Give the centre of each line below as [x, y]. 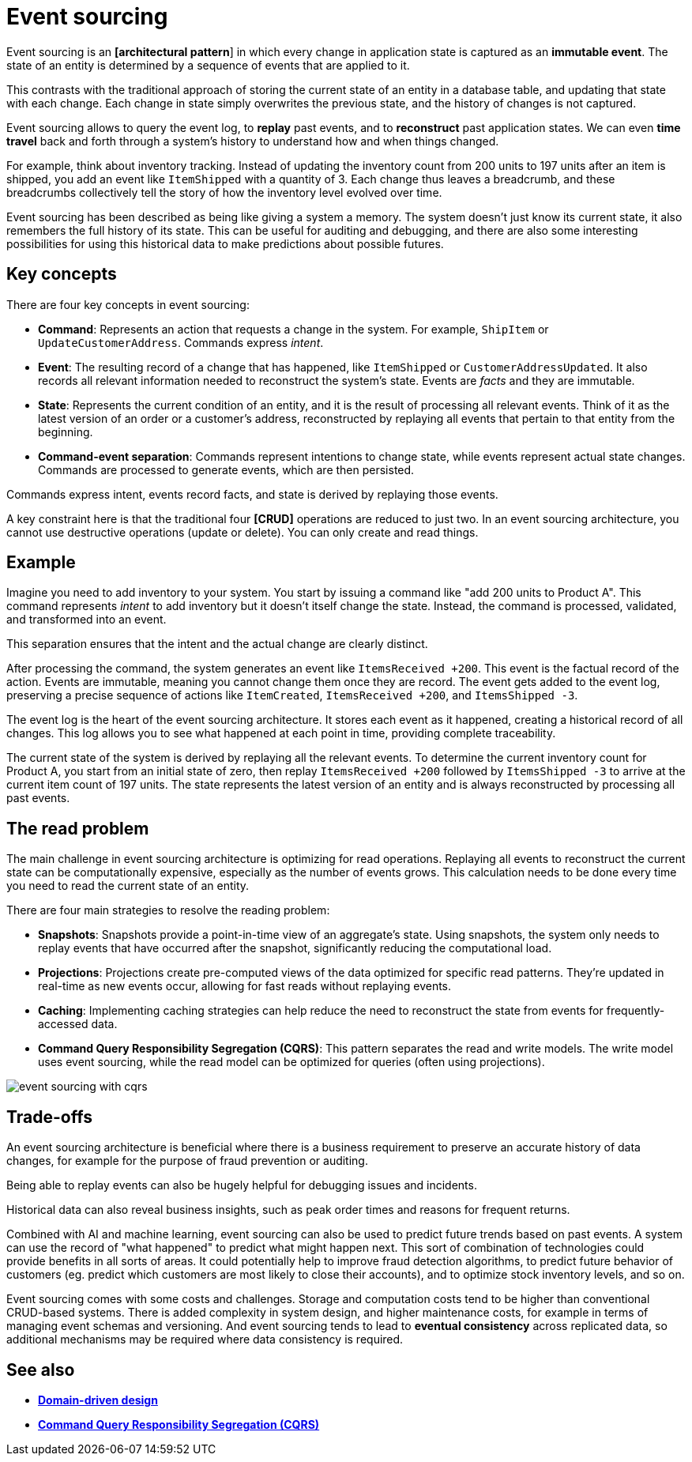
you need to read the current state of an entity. [128, 886]
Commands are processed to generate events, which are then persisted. [226, 469]
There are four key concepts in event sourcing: [128, 304]
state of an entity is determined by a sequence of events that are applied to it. [208, 65]
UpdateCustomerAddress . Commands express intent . [181, 342]
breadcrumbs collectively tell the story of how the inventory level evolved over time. [224, 192]
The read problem [78, 828]
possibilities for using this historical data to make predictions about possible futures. [225, 243]
